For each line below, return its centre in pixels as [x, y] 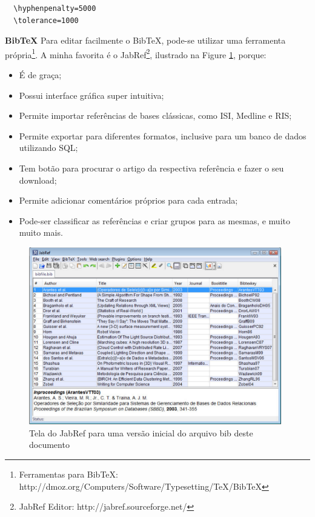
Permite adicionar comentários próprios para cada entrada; [128, 200]
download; [38, 180]
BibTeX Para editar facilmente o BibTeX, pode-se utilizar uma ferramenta [145, 40]
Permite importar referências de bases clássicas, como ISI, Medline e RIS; [155, 115]
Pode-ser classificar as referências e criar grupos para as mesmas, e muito [154, 220]
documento [49, 445]
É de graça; [40, 75]
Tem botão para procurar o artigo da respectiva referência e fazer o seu [151, 168]
